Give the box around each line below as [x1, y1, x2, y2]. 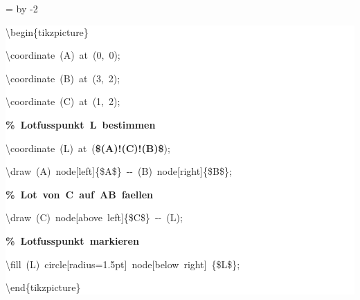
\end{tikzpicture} [6, 280, 81, 294]
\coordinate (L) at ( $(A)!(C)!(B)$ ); [6, 140, 170, 155]
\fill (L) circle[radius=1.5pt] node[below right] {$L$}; [6, 256, 240, 271]
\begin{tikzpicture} [6, 24, 89, 39]
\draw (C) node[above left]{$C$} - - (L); [6, 210, 183, 225]
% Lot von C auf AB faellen [6, 187, 154, 201]
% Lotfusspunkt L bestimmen [6, 117, 156, 131]
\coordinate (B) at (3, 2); [6, 71, 120, 85]
